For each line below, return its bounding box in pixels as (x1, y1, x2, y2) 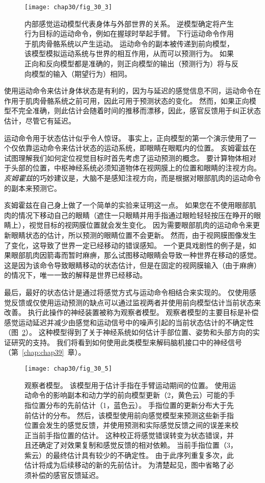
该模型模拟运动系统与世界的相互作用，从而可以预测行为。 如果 (24, 48, 234, 59)
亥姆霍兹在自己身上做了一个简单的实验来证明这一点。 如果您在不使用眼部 (4, 200, 249, 210)
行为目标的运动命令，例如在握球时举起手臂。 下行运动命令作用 (24, 28, 234, 39)
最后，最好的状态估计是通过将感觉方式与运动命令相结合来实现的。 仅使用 (4, 286, 249, 297)
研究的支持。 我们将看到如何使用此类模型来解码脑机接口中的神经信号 (11, 336, 242, 347)
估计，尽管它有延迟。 (4, 115, 75, 126)
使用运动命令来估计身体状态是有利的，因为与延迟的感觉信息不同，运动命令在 (4, 85, 261, 96)
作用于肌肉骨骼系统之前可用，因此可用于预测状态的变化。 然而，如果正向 (4, 95, 249, 106)
